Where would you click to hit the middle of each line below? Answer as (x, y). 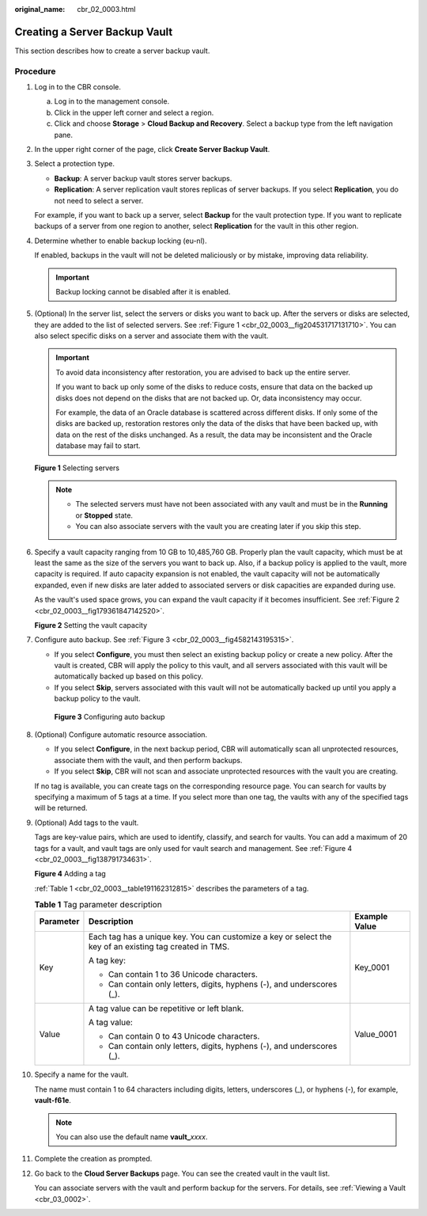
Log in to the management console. (112, 101)
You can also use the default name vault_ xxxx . (132, 1137)
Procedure (35, 71)
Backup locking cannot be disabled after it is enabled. (143, 291)
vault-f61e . (53, 1100)
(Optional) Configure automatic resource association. (121, 735)
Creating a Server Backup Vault (94, 32)
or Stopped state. (104, 515)
